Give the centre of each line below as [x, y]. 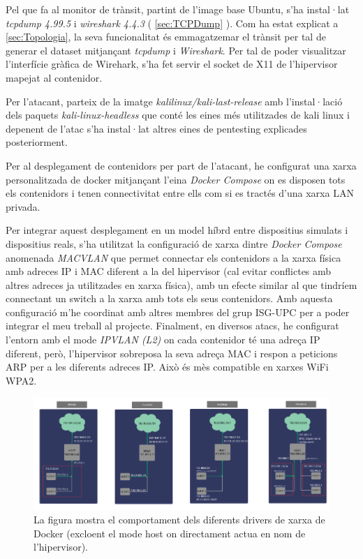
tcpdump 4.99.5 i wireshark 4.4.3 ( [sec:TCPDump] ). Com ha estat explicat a [172, 23]
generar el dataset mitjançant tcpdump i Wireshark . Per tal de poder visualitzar [176, 50]
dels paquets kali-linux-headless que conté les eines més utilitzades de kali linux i [178, 115]
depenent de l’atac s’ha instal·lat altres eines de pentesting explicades [156, 128]
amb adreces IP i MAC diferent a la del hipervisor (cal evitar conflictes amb [169, 271]
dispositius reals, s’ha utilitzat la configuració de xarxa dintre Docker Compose [174, 243]
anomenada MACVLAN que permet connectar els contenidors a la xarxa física [173, 257]
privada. [23, 206]
